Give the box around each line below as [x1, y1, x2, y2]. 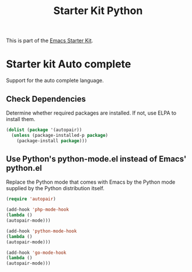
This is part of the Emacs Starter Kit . [6, 37, 93, 44]
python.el [6, 163, 42, 173]
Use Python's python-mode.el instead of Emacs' [6, 154, 187, 164]
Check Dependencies [6, 94, 86, 104]
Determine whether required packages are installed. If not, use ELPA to [6, 109, 177, 116]
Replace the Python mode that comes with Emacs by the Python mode [6, 178, 176, 185]
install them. [6, 115, 36, 122]
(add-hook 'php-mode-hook [6, 206, 69, 213]
